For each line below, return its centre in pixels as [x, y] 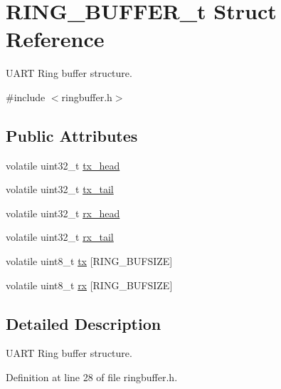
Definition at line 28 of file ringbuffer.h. [92, 377]
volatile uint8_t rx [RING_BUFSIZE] [89, 285]
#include [26, 97]
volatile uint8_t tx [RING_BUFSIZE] [89, 261]
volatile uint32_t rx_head [63, 213]
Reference [55, 39]
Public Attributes [72, 135]
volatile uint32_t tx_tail [60, 189]
